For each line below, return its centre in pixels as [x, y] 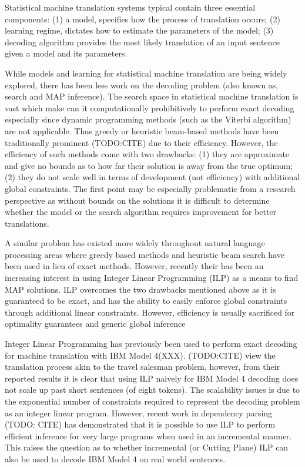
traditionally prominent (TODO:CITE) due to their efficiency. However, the [141, 142]
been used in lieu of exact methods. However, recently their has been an [134, 266]
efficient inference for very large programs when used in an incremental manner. [148, 435]
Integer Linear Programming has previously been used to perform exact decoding [151, 344]
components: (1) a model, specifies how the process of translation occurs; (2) [143, 19]
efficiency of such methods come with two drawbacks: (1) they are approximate [147, 154]
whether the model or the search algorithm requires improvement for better [141, 212]
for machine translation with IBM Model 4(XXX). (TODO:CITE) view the [140, 355]
